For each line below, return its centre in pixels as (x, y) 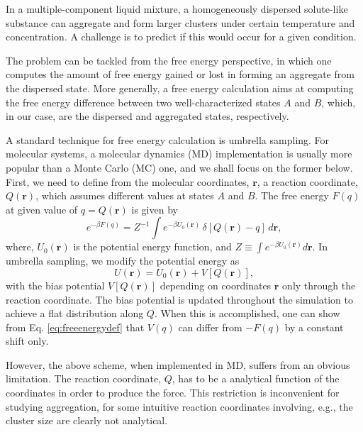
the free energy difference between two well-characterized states (143, 102)
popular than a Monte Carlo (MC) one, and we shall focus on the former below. (179, 167)
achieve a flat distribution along (75, 313)
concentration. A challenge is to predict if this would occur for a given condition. (181, 37)
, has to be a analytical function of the (256, 378)
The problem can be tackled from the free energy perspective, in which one (169, 60)
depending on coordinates (216, 285)
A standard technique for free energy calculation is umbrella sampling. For (168, 139)
